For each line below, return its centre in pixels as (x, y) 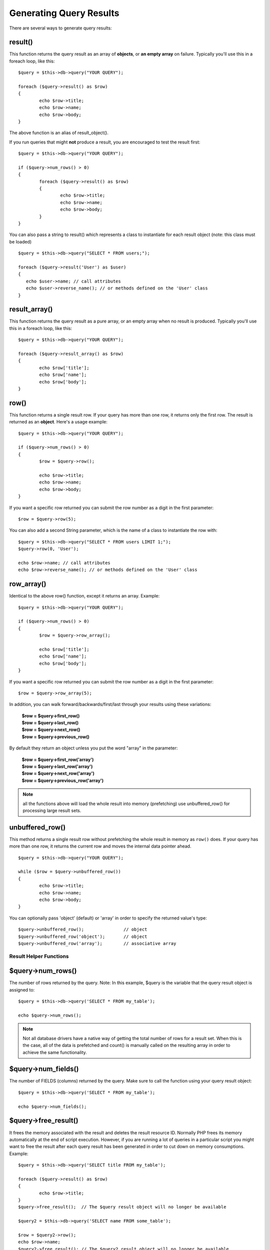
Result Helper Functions (39, 956)
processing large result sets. (52, 810)
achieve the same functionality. (55, 1052)
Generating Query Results (64, 13)
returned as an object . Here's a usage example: (58, 422)
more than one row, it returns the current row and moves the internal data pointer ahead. (100, 846)
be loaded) (20, 241)
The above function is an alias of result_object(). (59, 133)
